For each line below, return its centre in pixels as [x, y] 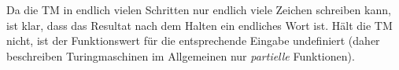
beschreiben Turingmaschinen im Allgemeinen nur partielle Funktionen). [181, 55]
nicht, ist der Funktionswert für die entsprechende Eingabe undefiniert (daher [193, 41]
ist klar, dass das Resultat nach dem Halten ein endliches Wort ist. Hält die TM [199, 25]
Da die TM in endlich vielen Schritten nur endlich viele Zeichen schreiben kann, [199, 9]
